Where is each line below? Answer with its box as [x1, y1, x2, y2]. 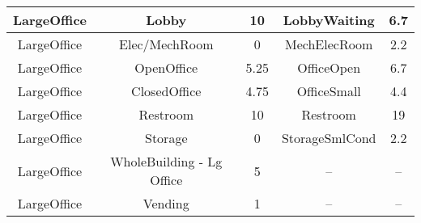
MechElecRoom [285, 35, 373, 53]
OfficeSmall [296, 82, 361, 100]
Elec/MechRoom [119, 35, 214, 53]
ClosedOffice [131, 82, 202, 100]
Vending [142, 194, 189, 212]
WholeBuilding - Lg [110, 152, 223, 170]
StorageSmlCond [281, 128, 376, 147]
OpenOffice [134, 58, 198, 77]
